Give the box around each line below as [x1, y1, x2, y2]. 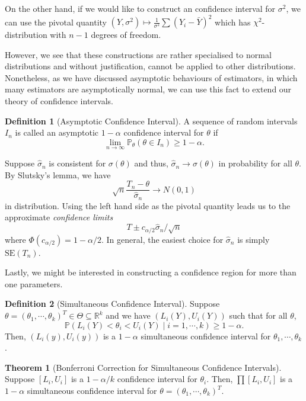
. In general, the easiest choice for [101, 233, 224, 245]
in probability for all [218, 157, 292, 169]
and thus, [134, 157, 168, 169]
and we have [106, 309, 151, 322]
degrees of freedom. [91, 28, 161, 41]
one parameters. [5, 277, 63, 290]
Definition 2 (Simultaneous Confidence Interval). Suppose [5, 297, 220, 310]
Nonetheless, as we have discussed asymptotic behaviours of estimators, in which [5, 71, 298, 84]
